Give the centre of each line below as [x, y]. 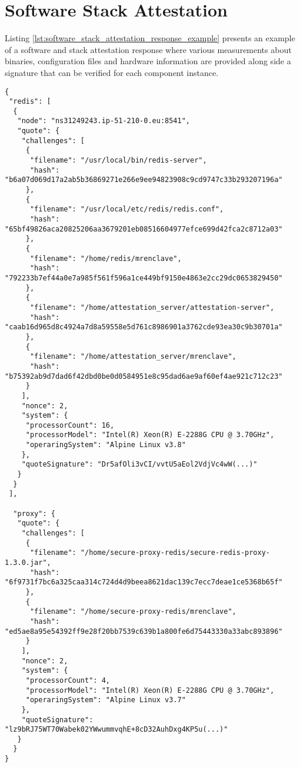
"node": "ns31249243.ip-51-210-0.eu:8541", [104, 121]
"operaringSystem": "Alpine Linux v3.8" [106, 445]
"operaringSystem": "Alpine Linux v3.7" [106, 700]
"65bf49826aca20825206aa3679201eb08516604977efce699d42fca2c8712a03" [144, 229]
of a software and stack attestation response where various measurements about [148, 49]
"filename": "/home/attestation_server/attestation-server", [152, 307]
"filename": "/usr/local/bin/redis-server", [118, 161]
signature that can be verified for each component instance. [112, 72]
